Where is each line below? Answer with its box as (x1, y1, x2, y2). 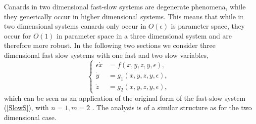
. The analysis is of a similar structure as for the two (92, 102, 252, 113)
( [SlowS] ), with (4, 102, 49, 113)
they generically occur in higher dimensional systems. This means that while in (4, 11, 244, 21)
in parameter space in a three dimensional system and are (56, 30, 232, 41)
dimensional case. (4, 112, 56, 122)
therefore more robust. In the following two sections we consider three (4, 40, 216, 50)
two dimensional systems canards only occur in (4, 21, 147, 31)
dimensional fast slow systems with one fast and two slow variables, (4, 49, 208, 60)
